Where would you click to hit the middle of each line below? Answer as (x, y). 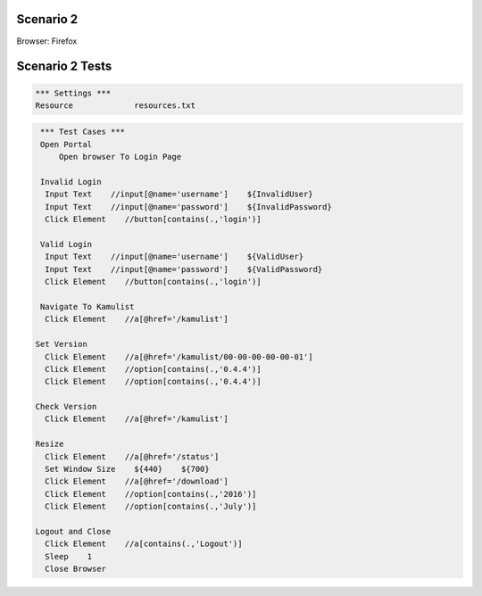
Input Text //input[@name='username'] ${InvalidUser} (179, 195)
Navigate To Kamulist (87, 306)
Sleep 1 (69, 556)
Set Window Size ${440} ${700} (127, 469)
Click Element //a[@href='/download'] (137, 481)
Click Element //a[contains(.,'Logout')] (144, 544)
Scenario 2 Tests (64, 66)
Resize (50, 444)
